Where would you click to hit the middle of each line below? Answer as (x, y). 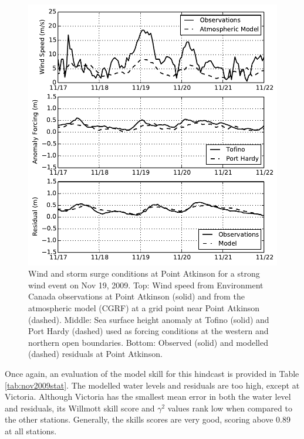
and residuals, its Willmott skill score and (80, 408)
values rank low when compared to (230, 408)
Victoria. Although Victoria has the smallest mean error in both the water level (148, 397)
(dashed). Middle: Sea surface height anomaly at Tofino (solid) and (149, 319)
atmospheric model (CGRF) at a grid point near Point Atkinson (144, 308)
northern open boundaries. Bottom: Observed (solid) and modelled (148, 342)
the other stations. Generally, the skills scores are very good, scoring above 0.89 (148, 419)
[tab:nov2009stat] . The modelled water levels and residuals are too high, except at (152, 385)
